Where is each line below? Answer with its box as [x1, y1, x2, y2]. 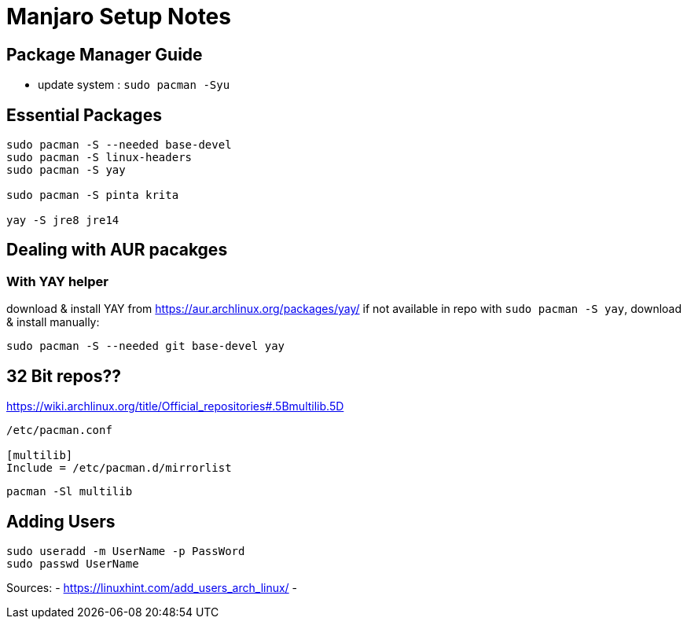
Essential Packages [6, 105, 162, 125]
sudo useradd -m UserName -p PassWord [6, 544, 245, 557]
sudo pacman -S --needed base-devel [6, 138, 232, 152]
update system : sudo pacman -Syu [38, 78, 230, 92]
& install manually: [6, 315, 100, 329]
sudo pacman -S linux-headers [6, 151, 193, 164]
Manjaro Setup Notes [6, 3, 231, 30]
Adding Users [6, 511, 116, 531]
